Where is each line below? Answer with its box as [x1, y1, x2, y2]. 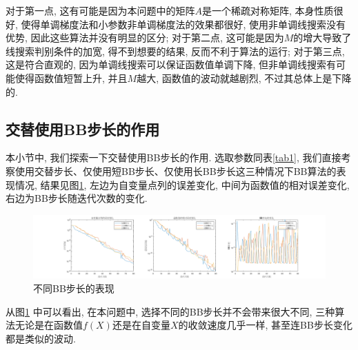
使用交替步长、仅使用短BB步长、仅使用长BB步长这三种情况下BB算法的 [14, 163, 337, 178]
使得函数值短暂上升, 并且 [14, 70, 128, 85]
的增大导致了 [293, 30, 352, 45]
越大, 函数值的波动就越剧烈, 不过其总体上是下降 [137, 70, 352, 85]
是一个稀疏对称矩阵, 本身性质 [202, 3, 334, 17]
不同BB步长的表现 [33, 281, 115, 296]
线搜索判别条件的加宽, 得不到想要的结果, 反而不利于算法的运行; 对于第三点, [6, 43, 345, 58]
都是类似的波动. [6, 331, 76, 345]
